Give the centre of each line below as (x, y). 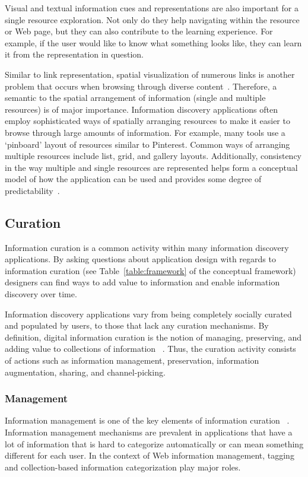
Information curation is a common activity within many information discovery (147, 247)
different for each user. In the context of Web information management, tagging (150, 455)
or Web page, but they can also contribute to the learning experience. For (139, 31)
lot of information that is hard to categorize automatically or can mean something (154, 443)
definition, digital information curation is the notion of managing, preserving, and (153, 337)
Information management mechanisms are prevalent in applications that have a (149, 432)
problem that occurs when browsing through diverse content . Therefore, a (141, 86)
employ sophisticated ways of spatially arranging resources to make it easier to (147, 121)
